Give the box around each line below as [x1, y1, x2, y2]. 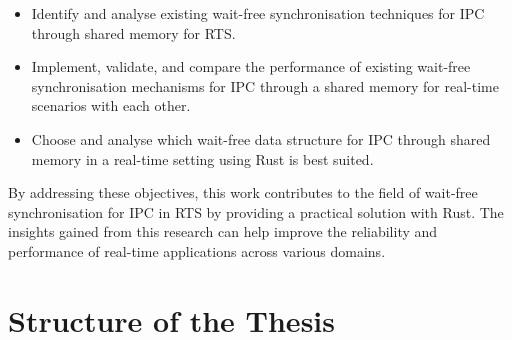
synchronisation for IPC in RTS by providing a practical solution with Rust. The [8, 201, 504, 222]
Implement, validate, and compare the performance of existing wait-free [31, 56, 471, 77]
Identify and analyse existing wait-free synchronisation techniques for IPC [31, 3, 485, 23]
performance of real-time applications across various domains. [8, 240, 386, 261]
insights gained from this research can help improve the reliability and [8, 221, 438, 242]
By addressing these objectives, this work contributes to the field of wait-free [8, 182, 478, 203]
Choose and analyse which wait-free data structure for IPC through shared [31, 128, 491, 149]
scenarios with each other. [31, 95, 191, 116]
